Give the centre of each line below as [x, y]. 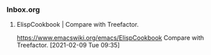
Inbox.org [23, 10]
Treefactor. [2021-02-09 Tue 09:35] [68, 45]
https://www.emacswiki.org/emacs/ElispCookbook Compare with [110, 38]
